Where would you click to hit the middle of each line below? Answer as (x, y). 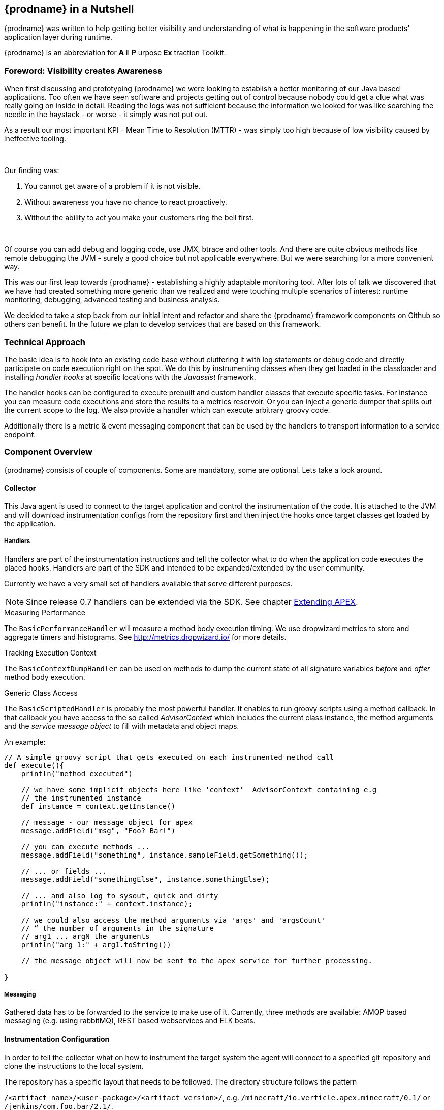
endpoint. (20, 434)
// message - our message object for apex (107, 822)
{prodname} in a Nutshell (69, 9)
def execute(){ (34, 765)
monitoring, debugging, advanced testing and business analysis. (112, 300)
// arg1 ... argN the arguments (85, 936)
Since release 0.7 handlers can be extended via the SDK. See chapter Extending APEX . (192, 601)
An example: (25, 742)
